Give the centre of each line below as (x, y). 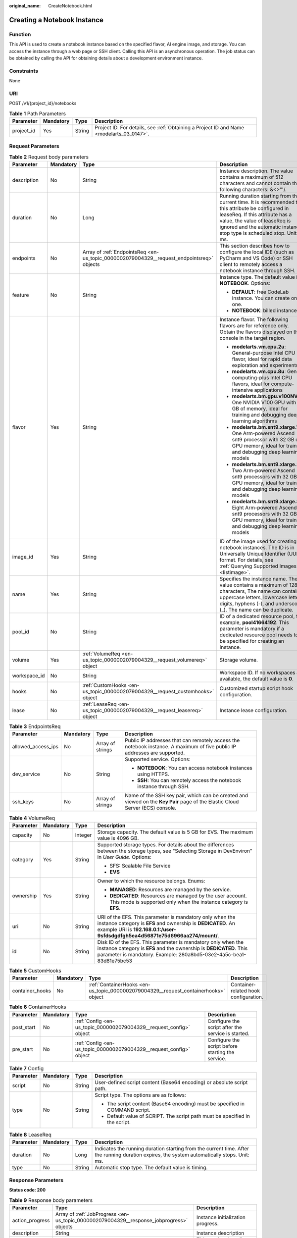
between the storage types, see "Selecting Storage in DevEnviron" (175, 851)
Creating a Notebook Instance (56, 20)
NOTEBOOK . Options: (245, 283)
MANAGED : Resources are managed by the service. (170, 889)
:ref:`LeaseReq (99, 704)
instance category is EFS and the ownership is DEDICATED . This (172, 948)
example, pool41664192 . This (254, 622)
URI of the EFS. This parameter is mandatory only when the (166, 917)
